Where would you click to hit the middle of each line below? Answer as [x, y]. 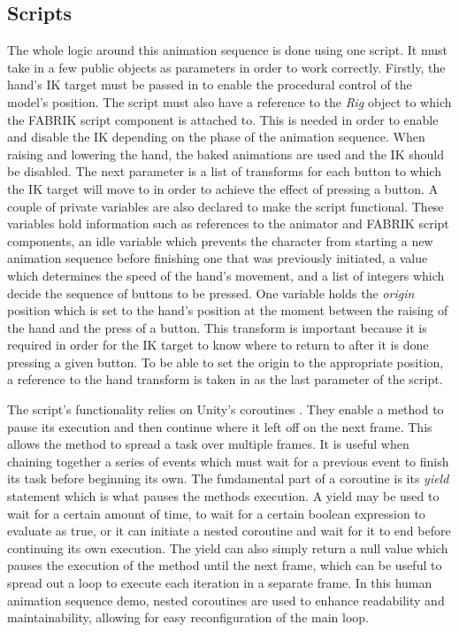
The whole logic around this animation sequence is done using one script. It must [227, 50]
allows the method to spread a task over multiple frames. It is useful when [208, 444]
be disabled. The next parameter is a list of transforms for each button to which [224, 171]
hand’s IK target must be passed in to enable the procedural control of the [210, 85]
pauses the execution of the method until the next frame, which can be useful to [225, 565]
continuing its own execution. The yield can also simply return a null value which [228, 547]
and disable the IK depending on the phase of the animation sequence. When [216, 137]
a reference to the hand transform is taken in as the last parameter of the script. [225, 379]
